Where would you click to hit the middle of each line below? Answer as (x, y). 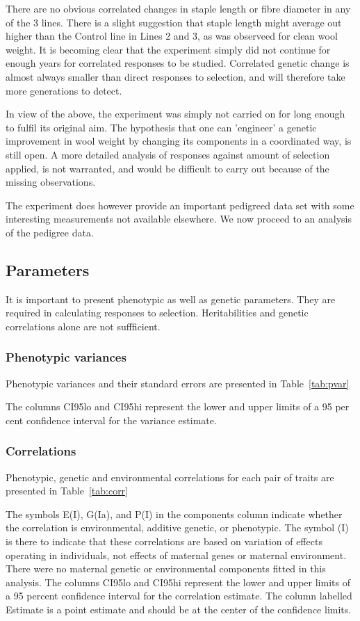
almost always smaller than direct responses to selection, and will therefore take (175, 76)
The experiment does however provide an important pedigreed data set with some (180, 205)
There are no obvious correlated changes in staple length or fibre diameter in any (178, 8)
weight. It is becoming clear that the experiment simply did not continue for (168, 49)
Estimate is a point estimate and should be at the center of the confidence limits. (179, 610)
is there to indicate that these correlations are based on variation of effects (164, 541)
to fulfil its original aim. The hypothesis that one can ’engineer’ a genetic (161, 127)
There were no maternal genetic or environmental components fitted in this (166, 568)
